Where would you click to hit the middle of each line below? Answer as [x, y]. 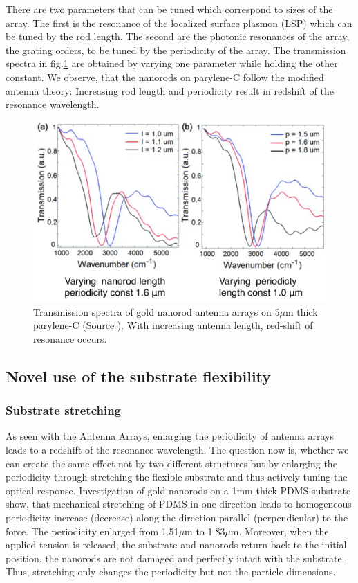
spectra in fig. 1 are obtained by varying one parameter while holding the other [172, 63]
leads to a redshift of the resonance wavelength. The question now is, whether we [177, 449]
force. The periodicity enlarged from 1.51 [92, 531]
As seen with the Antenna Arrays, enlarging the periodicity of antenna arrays [170, 436]
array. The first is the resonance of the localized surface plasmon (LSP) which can [179, 23]
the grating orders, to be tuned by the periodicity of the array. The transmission [176, 50]
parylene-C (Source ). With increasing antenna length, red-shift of [173, 325]
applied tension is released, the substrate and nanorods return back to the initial [176, 545]
